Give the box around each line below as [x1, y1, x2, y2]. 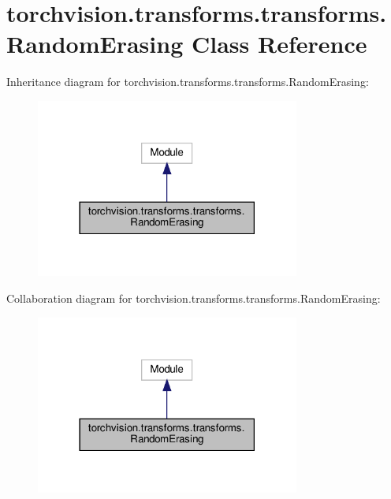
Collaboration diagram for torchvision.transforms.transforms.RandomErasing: [6, 290, 381, 306]
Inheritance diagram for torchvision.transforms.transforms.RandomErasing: [6, 73, 369, 90]
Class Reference [191, 28, 367, 60]
